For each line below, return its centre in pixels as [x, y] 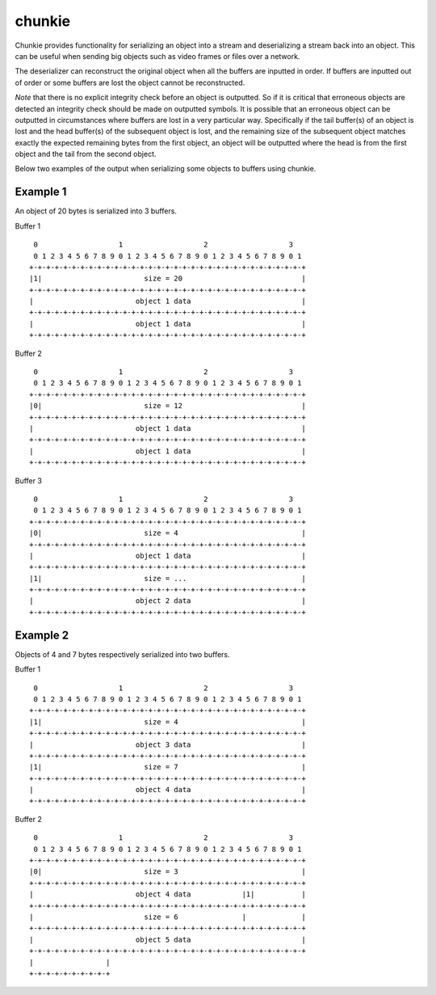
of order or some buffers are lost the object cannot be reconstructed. [130, 82]
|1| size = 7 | [168, 767]
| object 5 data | [168, 939]
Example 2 [42, 635]
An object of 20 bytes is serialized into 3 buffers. [96, 211]
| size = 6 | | [168, 917]
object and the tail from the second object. [86, 154]
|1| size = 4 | [168, 722]
